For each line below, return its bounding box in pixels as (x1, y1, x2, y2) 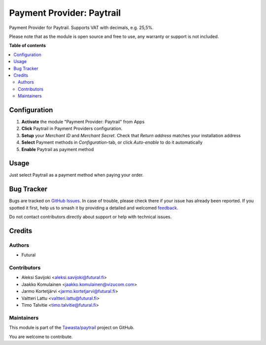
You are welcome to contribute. (9, 334, 73, 340)
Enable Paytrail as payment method (21, 146, 94, 152)
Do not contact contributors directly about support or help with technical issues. (9, 214, 172, 220)
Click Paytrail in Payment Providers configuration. (21, 125, 123, 131)
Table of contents (9, 42, 46, 49)
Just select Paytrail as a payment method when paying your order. (9, 172, 144, 178)
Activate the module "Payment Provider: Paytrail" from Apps (21, 119, 145, 125)
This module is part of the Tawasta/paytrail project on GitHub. (9, 325, 135, 331)
